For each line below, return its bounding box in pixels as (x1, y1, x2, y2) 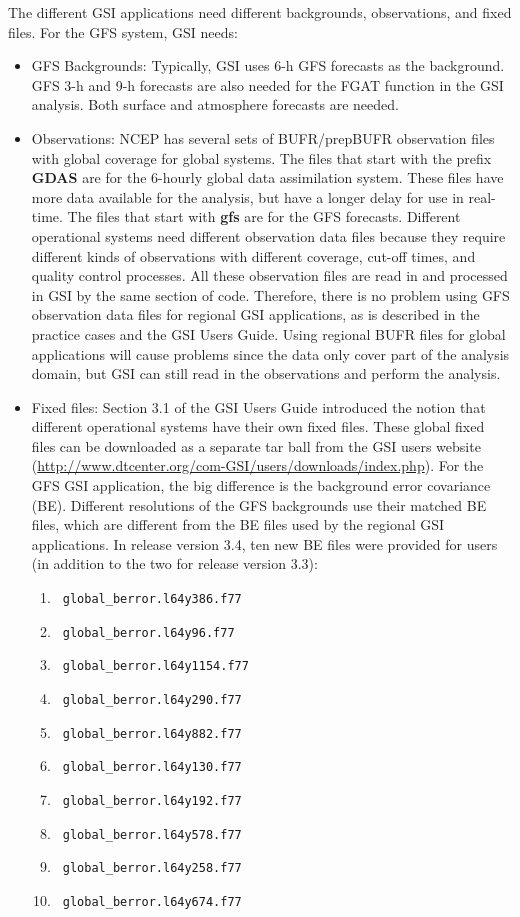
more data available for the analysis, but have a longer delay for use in (31, 186, 464, 207)
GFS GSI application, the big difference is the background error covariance (31, 475, 491, 496)
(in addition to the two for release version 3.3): (31, 553, 318, 574)
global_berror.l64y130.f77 (62, 760, 242, 775)
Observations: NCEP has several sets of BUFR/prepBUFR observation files (31, 127, 495, 148)
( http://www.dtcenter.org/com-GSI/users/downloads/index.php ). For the (31, 455, 484, 476)
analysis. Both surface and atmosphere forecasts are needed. (31, 94, 399, 115)
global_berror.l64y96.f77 (62, 625, 235, 640)
